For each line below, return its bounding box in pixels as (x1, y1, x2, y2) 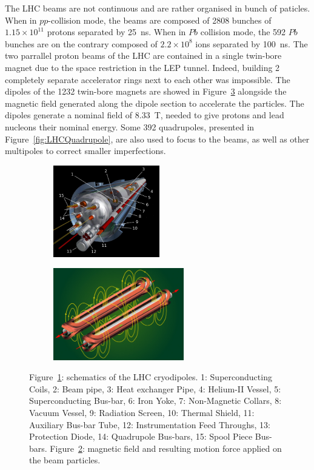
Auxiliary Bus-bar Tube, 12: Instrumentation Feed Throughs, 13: (29, 418, 270, 431)
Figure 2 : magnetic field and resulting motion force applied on (50, 441, 282, 454)
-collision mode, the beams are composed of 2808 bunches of (48, 13, 272, 26)
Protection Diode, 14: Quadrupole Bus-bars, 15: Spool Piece (29, 430, 253, 443)
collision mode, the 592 (200, 25, 286, 38)
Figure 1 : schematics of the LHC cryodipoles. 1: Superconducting (29, 371, 272, 383)
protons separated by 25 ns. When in (47, 25, 186, 38)
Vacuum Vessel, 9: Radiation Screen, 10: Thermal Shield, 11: (29, 406, 255, 419)
